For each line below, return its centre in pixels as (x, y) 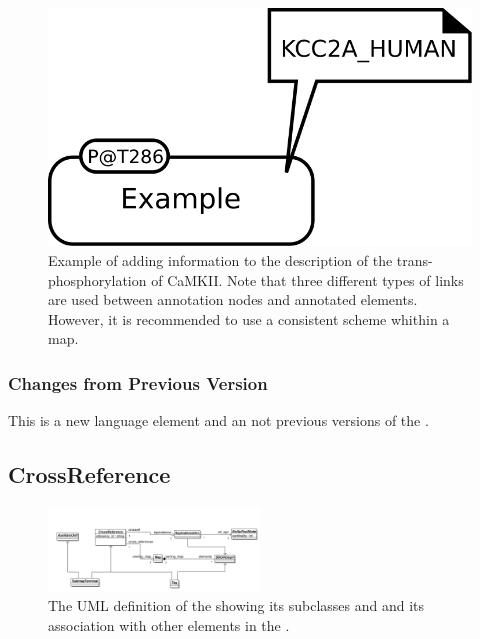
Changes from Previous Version (138, 382)
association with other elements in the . (169, 624)
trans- (414, 259)
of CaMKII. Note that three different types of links (307, 279)
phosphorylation (97, 279)
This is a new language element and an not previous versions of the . (218, 420)
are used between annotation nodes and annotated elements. (233, 299)
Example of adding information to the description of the (220, 259)
